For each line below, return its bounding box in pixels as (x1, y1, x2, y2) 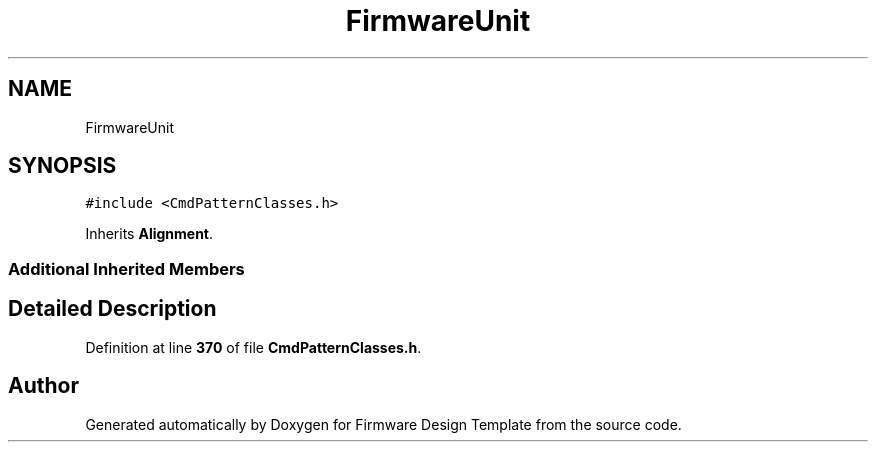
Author (8, 373, 79, 399)
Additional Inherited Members (8, 258, 245, 279)
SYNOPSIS (8, 153, 117, 179)
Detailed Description (8, 296, 217, 322)
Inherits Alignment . (85, 225, 214, 243)
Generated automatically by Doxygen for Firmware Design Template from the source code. (85, 415, 682, 433)
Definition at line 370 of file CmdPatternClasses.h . (85, 338, 422, 356)
